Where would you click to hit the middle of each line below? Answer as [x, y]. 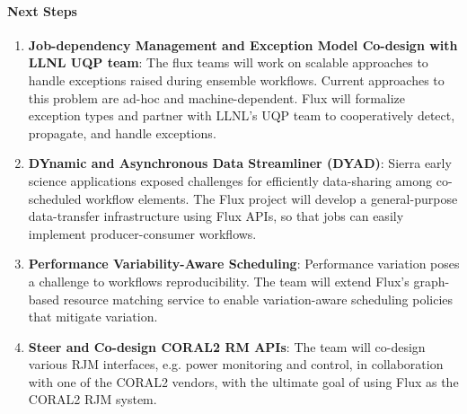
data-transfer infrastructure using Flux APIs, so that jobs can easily [216, 216]
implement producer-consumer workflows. [142, 233]
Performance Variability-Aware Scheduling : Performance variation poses [244, 264]
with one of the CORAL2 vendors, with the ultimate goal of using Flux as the [243, 381]
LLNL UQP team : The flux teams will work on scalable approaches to [228, 62]
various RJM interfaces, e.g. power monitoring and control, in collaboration [236, 364]
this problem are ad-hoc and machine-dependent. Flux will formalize [217, 97]
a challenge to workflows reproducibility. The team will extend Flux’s [219, 281]
